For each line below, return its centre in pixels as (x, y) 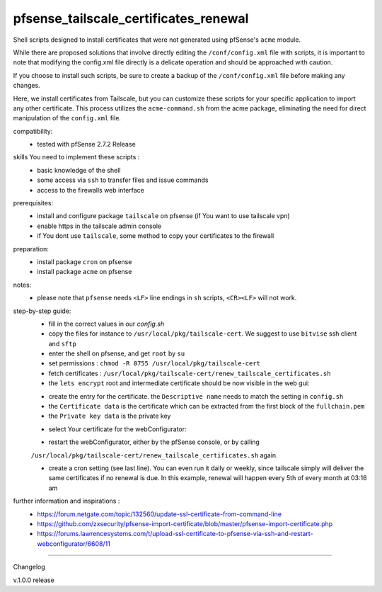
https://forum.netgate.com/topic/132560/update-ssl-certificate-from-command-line (160, 514)
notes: (22, 285)
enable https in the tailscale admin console (99, 226)
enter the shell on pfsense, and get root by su (117, 353)
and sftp (63, 343)
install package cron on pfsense (85, 261)
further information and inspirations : (66, 501)
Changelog (29, 567)
